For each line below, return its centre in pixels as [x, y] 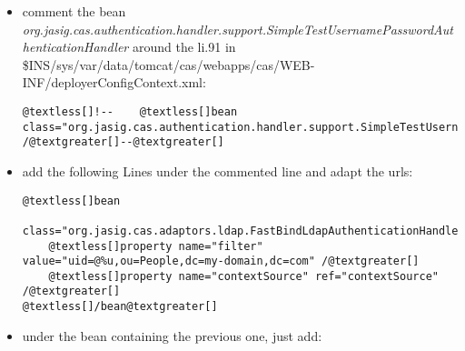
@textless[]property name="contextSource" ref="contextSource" [243, 276]
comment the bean [74, 11]
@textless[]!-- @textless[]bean [130, 111]
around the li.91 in [184, 47]
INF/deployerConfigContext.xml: [114, 82]
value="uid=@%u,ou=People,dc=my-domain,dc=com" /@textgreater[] [221, 261]
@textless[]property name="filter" [156, 246]
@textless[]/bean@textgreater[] [120, 307]
